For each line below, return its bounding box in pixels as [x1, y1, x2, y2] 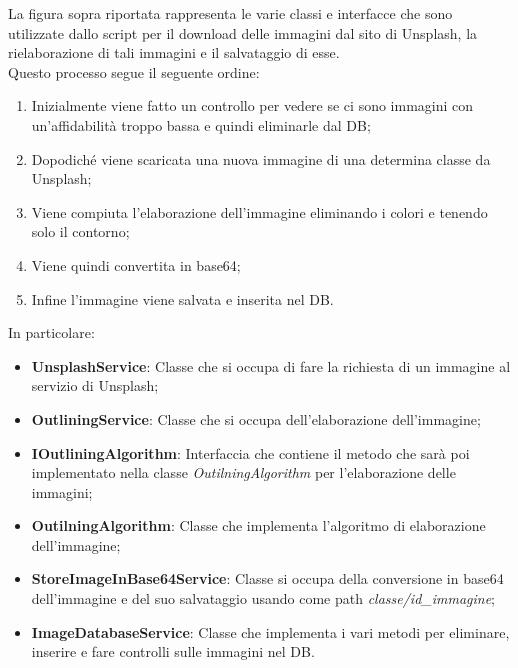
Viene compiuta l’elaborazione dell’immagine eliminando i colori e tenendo [31, 201, 488, 222]
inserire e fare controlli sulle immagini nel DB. [31, 641, 315, 662]
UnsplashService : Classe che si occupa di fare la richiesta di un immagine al [31, 355, 511, 376]
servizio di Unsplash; [31, 375, 159, 396]
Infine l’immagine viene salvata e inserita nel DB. [31, 288, 334, 309]
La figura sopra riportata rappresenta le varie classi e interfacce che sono [8, 3, 453, 23]
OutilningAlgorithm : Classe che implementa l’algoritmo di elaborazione [31, 515, 486, 536]
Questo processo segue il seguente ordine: [8, 61, 260, 82]
